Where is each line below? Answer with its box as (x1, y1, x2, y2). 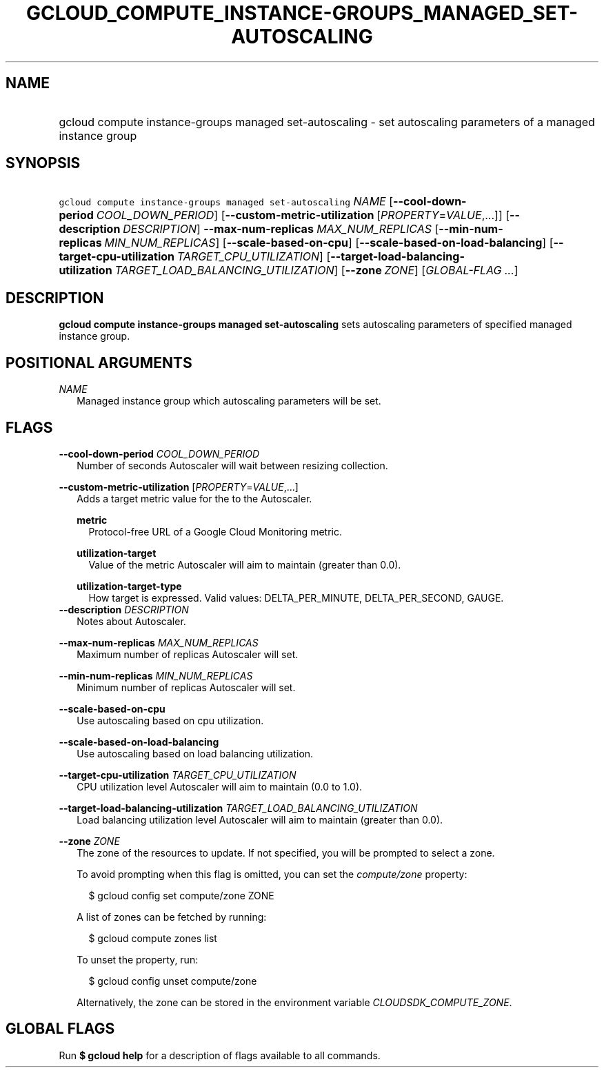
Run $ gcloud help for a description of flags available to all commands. (59, 1049, 381, 1061)
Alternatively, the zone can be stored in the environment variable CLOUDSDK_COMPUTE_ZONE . (77, 996, 512, 1008)
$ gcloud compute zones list (88, 932, 217, 944)
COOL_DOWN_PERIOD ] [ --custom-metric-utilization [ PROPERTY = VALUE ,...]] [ (96, 208, 510, 223)
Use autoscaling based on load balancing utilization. (77, 747, 314, 759)
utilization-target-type (77, 580, 182, 592)
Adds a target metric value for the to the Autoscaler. (77, 492, 312, 504)
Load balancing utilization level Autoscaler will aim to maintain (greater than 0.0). (77, 813, 443, 826)
